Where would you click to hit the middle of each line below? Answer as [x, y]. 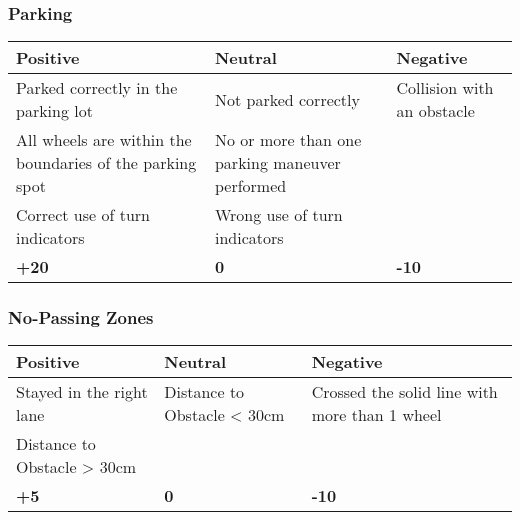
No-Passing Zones [81, 317]
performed [250, 186]
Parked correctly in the [97, 88]
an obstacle [435, 111]
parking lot [54, 111]
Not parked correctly [287, 99]
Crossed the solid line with [404, 392]
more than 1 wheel [376, 415]
